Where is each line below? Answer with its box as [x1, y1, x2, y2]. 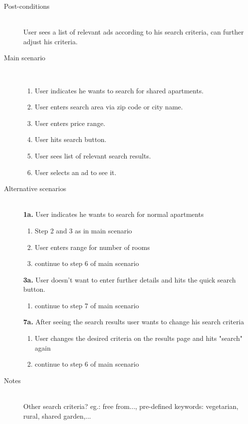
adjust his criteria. [23, 36, 78, 46]
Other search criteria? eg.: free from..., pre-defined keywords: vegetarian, [23, 401, 239, 411]
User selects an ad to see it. [34, 167, 116, 177]
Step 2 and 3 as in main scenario [34, 225, 132, 235]
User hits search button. [34, 134, 107, 144]
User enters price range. [34, 118, 105, 128]
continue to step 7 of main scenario [34, 300, 139, 310]
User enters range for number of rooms [34, 242, 150, 252]
